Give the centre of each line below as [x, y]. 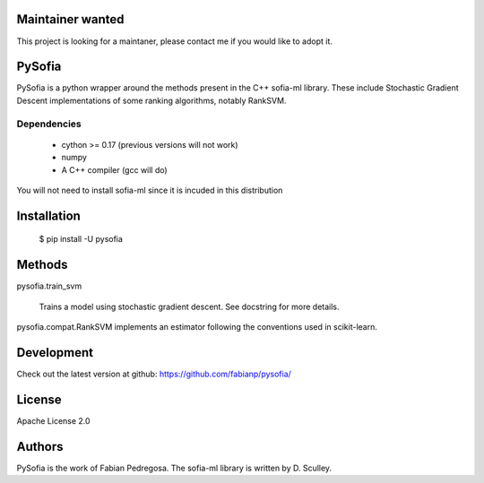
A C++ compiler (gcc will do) [114, 169]
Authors [40, 447]
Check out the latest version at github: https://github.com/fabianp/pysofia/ [154, 374]
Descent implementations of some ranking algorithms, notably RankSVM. [151, 100]
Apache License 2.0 [53, 420]
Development [55, 353]
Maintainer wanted [70, 19]
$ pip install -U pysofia [81, 239]
